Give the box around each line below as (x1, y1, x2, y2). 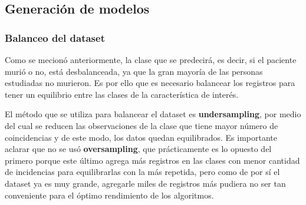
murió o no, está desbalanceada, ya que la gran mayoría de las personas (5, 65, 263, 77)
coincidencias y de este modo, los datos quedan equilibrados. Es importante (5, 131, 277, 143)
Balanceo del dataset (5, 30, 105, 45)
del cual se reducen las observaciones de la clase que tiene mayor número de (5, 119, 278, 131)
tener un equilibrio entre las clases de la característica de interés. (5, 88, 239, 100)
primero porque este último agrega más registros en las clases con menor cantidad (5, 154, 300, 166)
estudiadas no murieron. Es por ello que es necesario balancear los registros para (5, 77, 295, 89)
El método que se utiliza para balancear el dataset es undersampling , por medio (5, 108, 301, 120)
